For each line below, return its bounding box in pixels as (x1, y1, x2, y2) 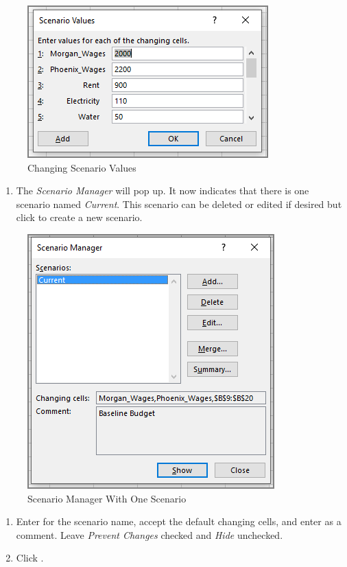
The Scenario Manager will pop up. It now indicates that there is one (16, 183, 309, 198)
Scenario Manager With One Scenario (27, 491, 187, 505)
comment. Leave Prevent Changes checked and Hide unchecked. (16, 527, 283, 542)
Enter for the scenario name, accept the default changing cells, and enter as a (16, 514, 342, 529)
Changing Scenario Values (27, 160, 136, 174)
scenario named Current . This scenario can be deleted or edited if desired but (16, 196, 342, 211)
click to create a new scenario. (16, 210, 143, 224)
